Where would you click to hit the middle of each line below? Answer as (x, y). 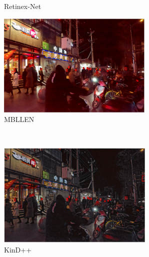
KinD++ (18, 249)
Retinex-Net (23, 6)
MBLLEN (19, 119)
